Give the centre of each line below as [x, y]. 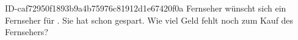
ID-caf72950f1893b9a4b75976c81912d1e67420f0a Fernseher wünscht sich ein [146, 8]
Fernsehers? [27, 32]
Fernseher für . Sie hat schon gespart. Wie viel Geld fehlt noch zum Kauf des [149, 20]
